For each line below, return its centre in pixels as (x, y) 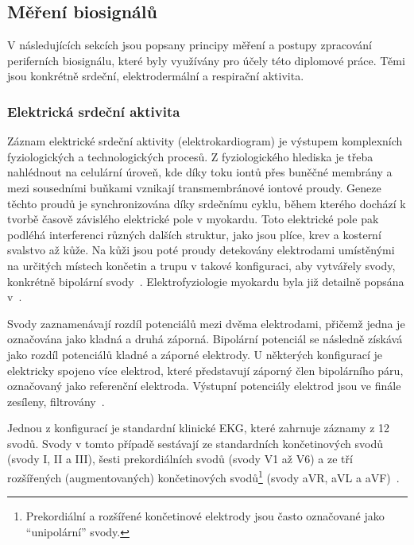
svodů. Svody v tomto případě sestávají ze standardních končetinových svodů (195, 443)
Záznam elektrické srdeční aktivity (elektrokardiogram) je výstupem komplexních (205, 141)
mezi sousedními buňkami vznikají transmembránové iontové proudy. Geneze (194, 187)
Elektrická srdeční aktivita (94, 111)
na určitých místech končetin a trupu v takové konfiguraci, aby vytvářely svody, (201, 265)
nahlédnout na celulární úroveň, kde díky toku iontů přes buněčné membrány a (200, 172)
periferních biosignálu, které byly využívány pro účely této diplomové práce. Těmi (206, 60)
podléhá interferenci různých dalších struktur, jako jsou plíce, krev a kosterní (194, 234)
